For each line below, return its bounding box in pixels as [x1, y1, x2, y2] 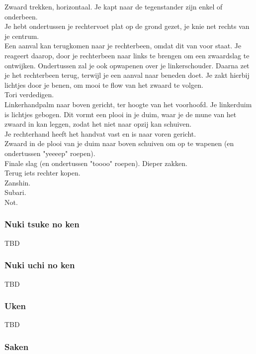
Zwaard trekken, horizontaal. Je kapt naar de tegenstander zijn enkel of [4, 1, 223, 11]
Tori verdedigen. [4, 89, 54, 100]
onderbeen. [4, 11, 38, 21]
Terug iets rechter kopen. [4, 168, 81, 178]
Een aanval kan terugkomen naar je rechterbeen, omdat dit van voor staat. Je [4, 40, 242, 51]
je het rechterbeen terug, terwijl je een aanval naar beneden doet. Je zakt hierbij [4, 70, 250, 80]
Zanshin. [4, 177, 31, 187]
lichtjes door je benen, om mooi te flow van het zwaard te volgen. [4, 79, 203, 90]
